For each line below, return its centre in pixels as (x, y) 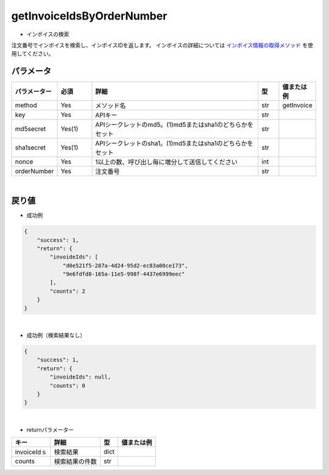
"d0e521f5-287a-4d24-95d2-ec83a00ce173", (125, 266)
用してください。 (33, 54)
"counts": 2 (67, 291)
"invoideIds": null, (80, 377)
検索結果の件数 (76, 462)
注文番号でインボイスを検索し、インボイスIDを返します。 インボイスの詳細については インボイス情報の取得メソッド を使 (162, 45)
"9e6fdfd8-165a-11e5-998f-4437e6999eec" (124, 274)
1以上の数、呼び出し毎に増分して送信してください (166, 162)
